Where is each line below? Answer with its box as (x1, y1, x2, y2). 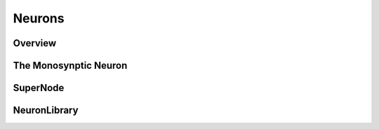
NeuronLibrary (13, 104, 79, 116)
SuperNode (13, 82, 65, 94)
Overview (13, 37, 57, 49)
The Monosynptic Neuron (13, 60, 128, 72)
